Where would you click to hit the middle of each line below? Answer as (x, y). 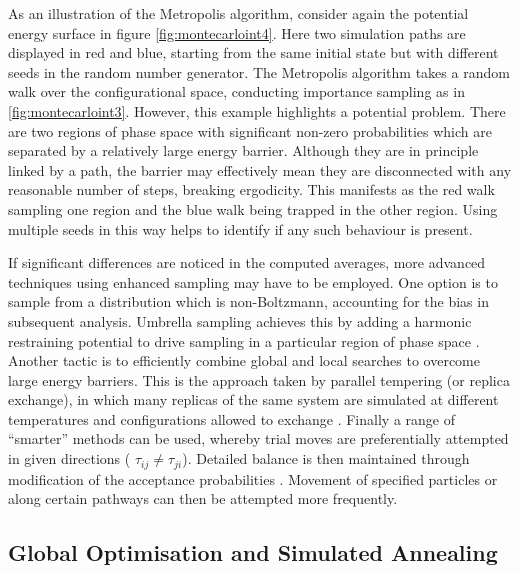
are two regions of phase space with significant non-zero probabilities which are (250, 130)
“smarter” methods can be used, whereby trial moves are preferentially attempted (258, 438)
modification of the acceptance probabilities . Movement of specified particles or (253, 478)
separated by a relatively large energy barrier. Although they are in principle (243, 150)
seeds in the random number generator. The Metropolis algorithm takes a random (259, 71)
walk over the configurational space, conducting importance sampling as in (236, 91)
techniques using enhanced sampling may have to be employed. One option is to (253, 281)
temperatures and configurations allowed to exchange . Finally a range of (231, 418)
